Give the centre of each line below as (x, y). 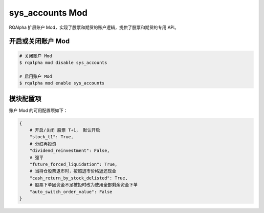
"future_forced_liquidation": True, (73, 164)
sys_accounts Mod (48, 13)
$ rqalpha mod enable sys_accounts (62, 83)
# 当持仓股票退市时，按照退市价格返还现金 (73, 171)
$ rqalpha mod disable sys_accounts (63, 63)
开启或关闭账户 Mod (39, 41)
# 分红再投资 (43, 144)
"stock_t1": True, (52, 137)
